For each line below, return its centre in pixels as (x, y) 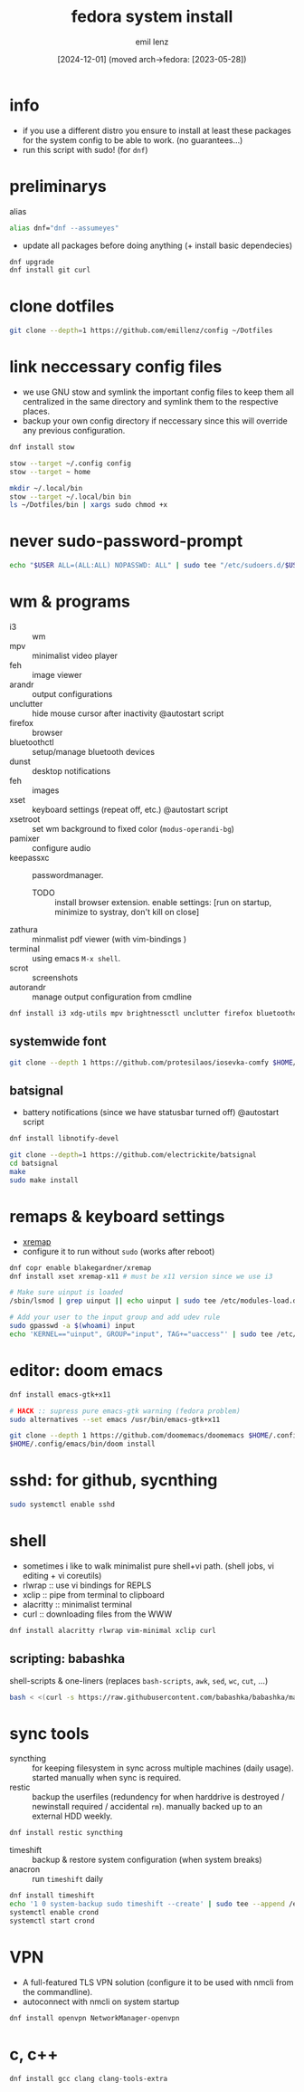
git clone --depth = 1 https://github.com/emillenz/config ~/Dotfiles (141, 331)
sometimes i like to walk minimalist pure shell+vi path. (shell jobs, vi (148, 1566)
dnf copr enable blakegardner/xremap (81, 1268)
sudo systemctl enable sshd (62, 1505)
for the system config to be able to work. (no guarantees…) (133, 140)
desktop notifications (71, 771)
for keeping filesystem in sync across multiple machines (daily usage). (163, 1768)
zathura (24, 929)
